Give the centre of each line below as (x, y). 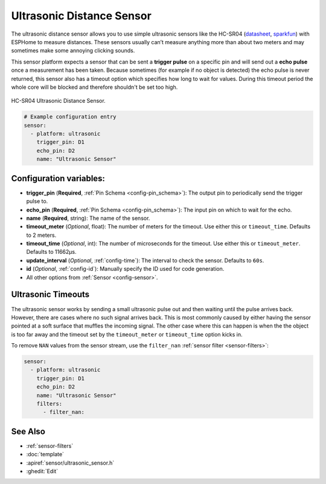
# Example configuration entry (70, 117)
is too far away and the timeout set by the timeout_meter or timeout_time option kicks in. (127, 334)
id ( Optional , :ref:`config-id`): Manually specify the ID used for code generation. (125, 269)
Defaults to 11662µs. (51, 252)
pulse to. (37, 201)
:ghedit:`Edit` (42, 471)
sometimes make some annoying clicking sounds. (73, 51)
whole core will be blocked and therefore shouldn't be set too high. (94, 87)
